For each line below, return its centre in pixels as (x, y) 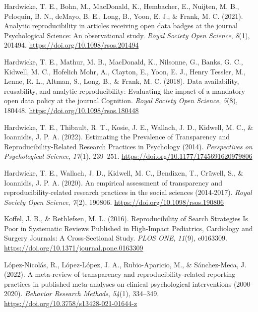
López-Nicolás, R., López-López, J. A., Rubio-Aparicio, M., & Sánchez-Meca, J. (125, 264)
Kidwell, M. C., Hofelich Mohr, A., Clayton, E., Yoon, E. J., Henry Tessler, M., (125, 71)
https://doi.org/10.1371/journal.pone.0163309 (74, 248)
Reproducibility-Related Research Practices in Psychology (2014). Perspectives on (128, 146)
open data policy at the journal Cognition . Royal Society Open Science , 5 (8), (121, 100)
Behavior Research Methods (66, 293)
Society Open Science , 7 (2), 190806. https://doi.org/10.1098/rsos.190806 (114, 202)
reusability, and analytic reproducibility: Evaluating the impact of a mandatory (125, 91)
